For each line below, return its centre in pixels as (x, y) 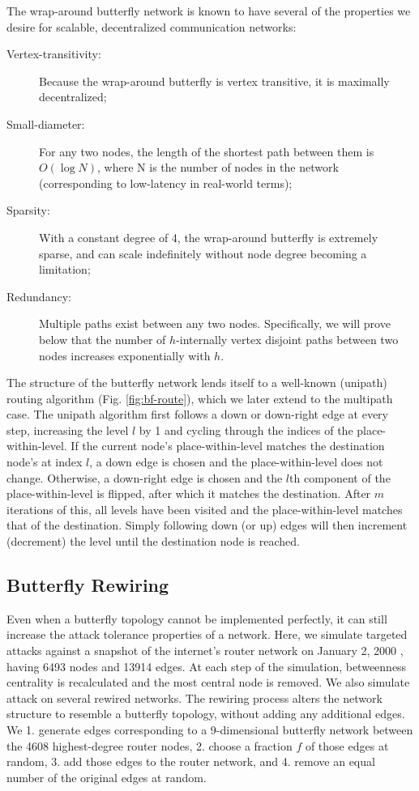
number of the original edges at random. (107, 777)
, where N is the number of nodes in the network (218, 167)
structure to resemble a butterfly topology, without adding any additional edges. (206, 714)
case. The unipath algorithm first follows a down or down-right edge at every (197, 414)
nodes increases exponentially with (125, 355)
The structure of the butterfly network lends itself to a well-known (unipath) (197, 383)
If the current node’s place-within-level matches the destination (228, 446)
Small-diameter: (46, 123)
